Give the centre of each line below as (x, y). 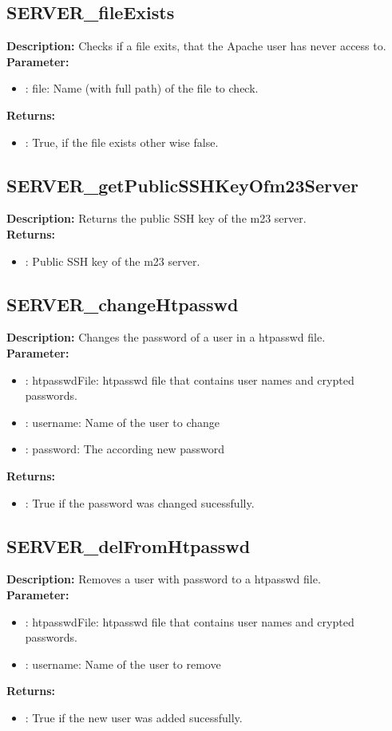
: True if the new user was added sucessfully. (134, 717)
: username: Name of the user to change (123, 422)
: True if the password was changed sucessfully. (140, 502)
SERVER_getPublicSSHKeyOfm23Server (183, 185)
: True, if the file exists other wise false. (122, 142)
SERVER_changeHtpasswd (123, 304)
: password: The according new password (125, 449)
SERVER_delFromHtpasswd (129, 545)
